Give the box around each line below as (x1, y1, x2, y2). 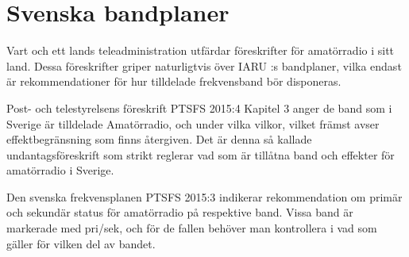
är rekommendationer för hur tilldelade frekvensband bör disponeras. (6, 73, 341, 90)
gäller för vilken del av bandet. (6, 235, 156, 251)
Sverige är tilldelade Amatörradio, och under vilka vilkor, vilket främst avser (6, 115, 380, 132)
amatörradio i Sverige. (6, 162, 114, 178)
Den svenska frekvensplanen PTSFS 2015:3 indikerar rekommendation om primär (6, 188, 403, 205)
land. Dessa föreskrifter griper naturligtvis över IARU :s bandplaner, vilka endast (6, 57, 402, 74)
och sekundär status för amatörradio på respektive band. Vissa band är (6, 204, 353, 221)
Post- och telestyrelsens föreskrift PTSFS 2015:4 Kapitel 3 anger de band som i (6, 99, 392, 116)
